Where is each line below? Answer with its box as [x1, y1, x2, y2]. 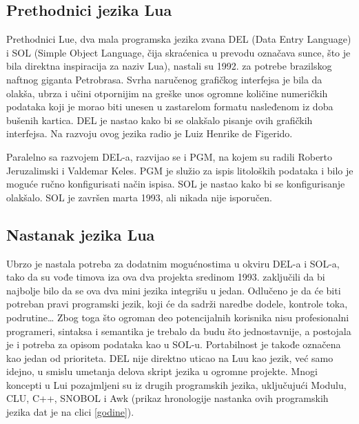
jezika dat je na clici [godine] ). [6, 405, 134, 419]
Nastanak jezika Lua [6, 223, 155, 245]
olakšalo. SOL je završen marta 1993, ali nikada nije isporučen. [6, 190, 272, 204]
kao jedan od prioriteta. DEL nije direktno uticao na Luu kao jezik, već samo [6, 350, 334, 365]
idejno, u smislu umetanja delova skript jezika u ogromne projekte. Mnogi [6, 364, 318, 378]
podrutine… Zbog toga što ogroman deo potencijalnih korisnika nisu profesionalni [6, 310, 349, 324]
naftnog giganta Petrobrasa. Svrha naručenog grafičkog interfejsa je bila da [6, 72, 322, 86]
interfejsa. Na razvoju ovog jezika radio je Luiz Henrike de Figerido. [6, 126, 293, 141]
